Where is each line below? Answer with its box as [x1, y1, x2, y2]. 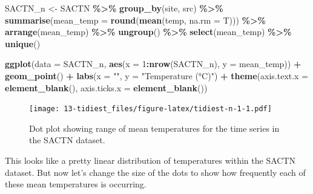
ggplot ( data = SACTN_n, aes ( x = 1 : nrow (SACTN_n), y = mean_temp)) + [5, 57, 301, 70]
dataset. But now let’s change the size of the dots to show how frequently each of [5, 166, 306, 178]
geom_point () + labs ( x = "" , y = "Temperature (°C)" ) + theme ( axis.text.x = [5, 69, 309, 82]
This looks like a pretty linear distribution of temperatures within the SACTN [5, 154, 296, 166]
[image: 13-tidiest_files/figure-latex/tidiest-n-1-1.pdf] [29, 105, 272, 114]
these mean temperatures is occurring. [5, 178, 147, 190]
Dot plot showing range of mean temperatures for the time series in [29, 121, 280, 134]
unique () [5, 37, 41, 50]
